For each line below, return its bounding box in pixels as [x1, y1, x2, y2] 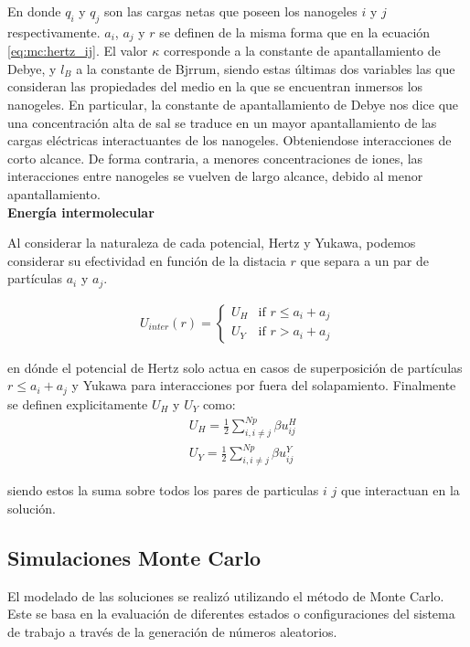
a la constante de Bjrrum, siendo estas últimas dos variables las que [76, 58, 455, 78]
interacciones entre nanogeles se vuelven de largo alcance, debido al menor [7, 166, 423, 186]
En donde [7, 2, 61, 20]
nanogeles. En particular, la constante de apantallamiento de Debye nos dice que [7, 95, 459, 114]
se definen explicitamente [7, 394, 148, 413]
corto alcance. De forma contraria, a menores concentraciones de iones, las [7, 148, 423, 167]
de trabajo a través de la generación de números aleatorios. [7, 621, 337, 641]
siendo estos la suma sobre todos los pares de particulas [7, 481, 319, 500]
